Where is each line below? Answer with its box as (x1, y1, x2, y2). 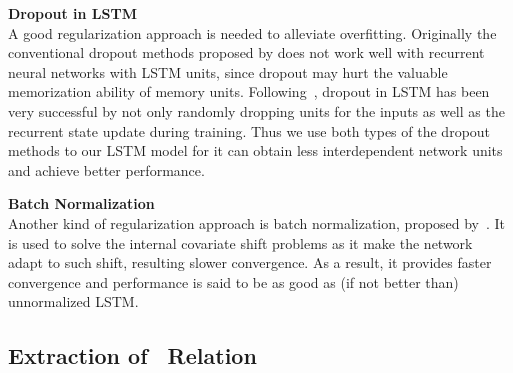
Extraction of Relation (8, 340, 257, 371)
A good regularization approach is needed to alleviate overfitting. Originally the (8, 22, 497, 43)
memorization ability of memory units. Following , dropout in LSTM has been (8, 81, 490, 102)
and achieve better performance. (8, 159, 205, 180)
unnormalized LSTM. (8, 291, 139, 312)
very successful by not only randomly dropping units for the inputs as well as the (8, 100, 505, 121)
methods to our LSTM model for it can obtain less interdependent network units (8, 140, 503, 161)
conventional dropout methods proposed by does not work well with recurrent (8, 42, 485, 63)
